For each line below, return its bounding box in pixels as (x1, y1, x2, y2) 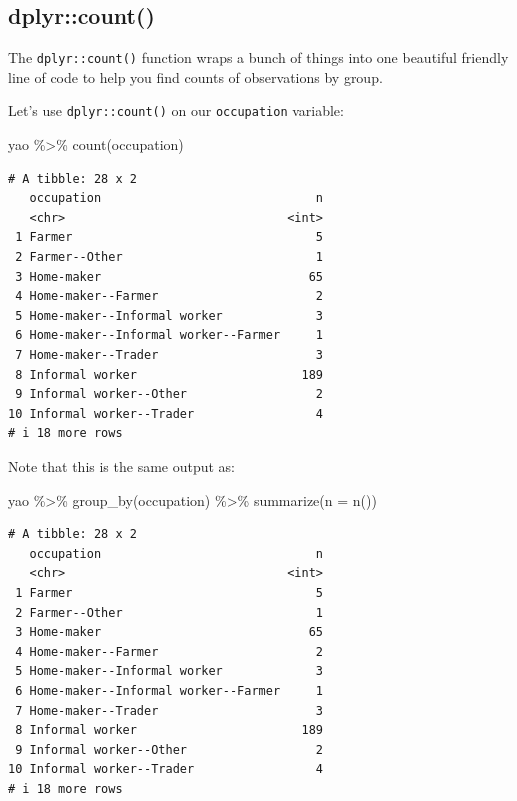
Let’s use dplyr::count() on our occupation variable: (8, 100, 344, 121)
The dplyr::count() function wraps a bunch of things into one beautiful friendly (8, 47, 509, 68)
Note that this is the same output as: (8, 456, 236, 477)
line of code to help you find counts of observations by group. (8, 66, 383, 87)
